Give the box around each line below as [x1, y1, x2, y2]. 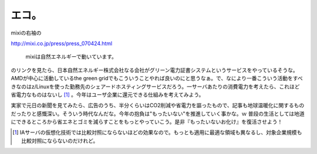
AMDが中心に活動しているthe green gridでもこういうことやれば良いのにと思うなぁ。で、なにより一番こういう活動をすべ [11, 75, 303, 82]
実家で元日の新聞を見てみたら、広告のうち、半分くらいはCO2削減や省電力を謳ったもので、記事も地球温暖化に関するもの [11, 102, 305, 109]
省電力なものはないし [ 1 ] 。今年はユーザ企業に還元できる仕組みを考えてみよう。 [11, 91, 204, 98]
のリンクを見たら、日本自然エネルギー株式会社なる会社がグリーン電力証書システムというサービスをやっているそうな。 [11, 66, 299, 73]
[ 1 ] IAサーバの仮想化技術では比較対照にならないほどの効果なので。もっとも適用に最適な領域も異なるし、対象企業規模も [12, 129, 302, 136]
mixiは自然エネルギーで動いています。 [25, 53, 117, 60]
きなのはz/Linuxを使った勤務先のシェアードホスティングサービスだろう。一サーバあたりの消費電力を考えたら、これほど [11, 83, 300, 90]
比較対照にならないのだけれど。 [21, 137, 99, 144]
